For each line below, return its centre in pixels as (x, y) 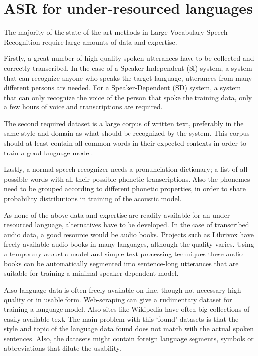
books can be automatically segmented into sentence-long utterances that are (121, 263)
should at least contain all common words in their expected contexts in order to (125, 143)
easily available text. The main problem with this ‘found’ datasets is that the (121, 319)
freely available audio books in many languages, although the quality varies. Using (129, 244)
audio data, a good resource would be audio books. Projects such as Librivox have (129, 234)
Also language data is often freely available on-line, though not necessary (115, 289)
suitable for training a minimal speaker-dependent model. (91, 273)
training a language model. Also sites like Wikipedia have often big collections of (127, 309)
